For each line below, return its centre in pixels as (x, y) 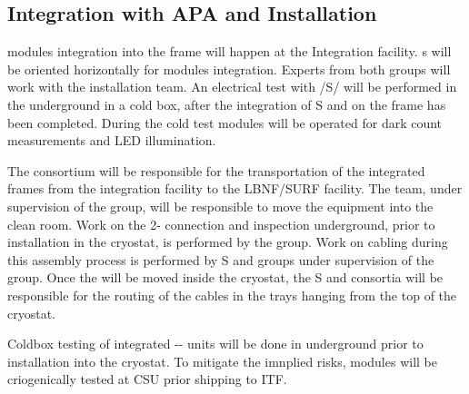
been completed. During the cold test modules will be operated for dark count (225, 122)
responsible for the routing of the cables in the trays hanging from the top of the (232, 295)
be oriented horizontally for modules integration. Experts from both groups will (229, 69)
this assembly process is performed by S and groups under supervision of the (221, 259)
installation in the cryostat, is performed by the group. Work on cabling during (228, 242)
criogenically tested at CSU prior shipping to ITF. (147, 379)
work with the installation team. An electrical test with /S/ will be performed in (232, 87)
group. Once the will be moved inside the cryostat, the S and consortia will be (225, 277)
